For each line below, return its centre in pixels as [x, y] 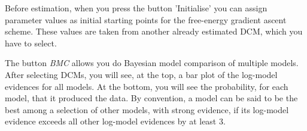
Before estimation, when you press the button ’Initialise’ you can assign [136, 8]
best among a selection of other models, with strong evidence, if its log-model [147, 109]
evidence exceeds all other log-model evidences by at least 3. [115, 121]
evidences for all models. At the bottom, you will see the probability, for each [147, 86]
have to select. [31, 43]
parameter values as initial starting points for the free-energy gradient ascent [146, 19]
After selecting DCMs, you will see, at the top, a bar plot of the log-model [141, 74]
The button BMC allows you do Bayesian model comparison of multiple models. [152, 63]
